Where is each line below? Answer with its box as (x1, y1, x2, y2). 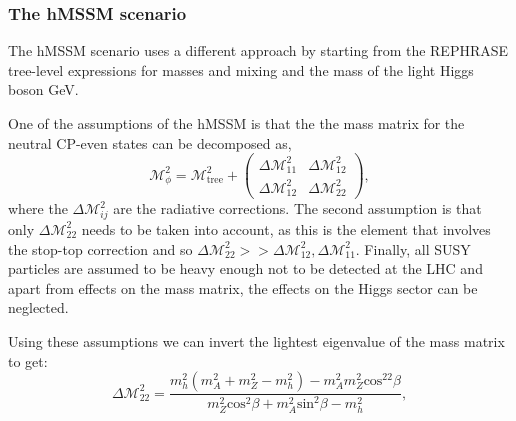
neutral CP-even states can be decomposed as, (8, 132, 292, 153)
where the (8, 198, 68, 219)
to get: (8, 350, 48, 371)
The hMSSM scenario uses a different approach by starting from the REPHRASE (8, 40, 509, 61)
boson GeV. (8, 79, 79, 100)
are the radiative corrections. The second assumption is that (113, 198, 482, 219)
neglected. (8, 297, 69, 318)
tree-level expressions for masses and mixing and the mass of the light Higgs (8, 59, 474, 80)
